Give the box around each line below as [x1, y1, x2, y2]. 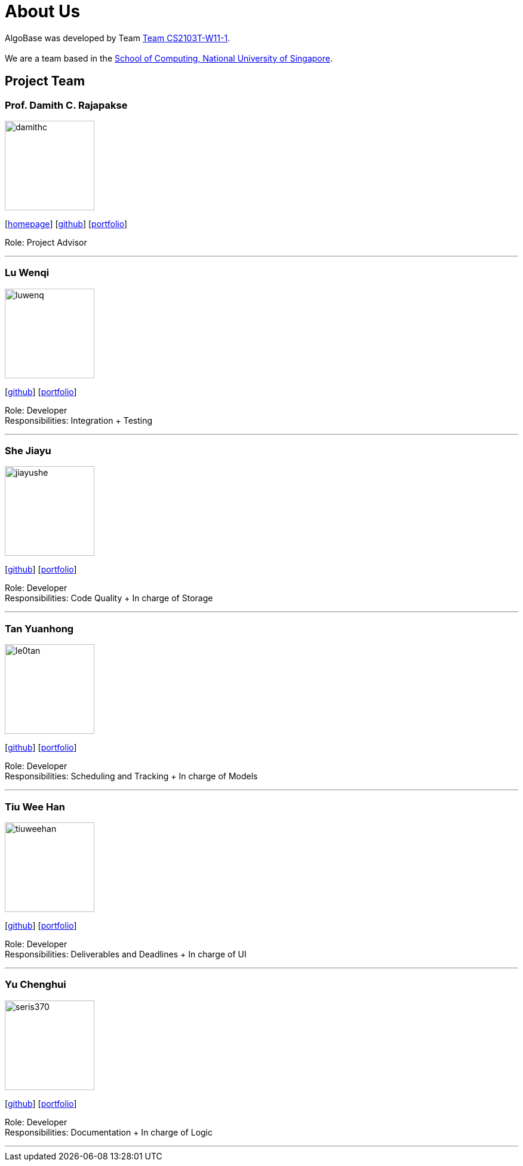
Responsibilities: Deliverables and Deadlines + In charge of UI [5, 948, 247, 959]
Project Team [5, 74, 85, 89]
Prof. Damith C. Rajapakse [5, 99, 128, 111]
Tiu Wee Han [5, 800, 65, 813]
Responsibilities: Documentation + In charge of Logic [5, 1127, 213, 1137]
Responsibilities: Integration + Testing [5, 415, 153, 426]
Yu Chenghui [5, 978, 66, 991]
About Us [5, 1, 81, 22]
